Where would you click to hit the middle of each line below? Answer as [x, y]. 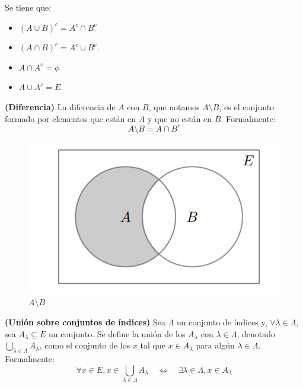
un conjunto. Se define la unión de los [117, 333]
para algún [215, 345]
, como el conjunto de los [85, 345]
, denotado [256, 333]
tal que [153, 345]
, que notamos [174, 106]
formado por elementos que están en [71, 118]
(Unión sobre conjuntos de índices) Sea [85, 322]
